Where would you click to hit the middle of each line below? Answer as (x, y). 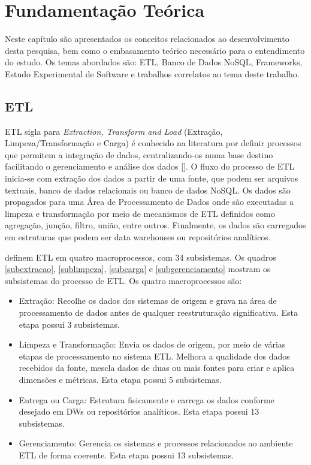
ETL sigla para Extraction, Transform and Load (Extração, (114, 131)
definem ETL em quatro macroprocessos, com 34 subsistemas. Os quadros (141, 257)
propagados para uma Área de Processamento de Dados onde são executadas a (150, 202)
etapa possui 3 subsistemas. (69, 324)
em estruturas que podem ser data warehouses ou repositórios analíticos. (138, 237)
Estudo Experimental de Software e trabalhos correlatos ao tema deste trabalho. (152, 73)
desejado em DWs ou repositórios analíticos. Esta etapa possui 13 (139, 411)
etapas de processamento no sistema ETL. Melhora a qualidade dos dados (154, 356)
